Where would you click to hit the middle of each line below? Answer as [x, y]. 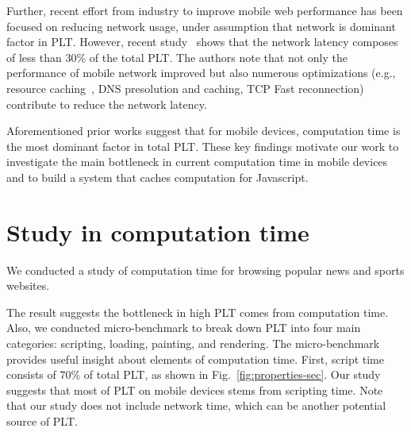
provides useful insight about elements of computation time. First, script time [195, 359]
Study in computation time [158, 231]
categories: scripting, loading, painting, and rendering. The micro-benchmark [193, 343]
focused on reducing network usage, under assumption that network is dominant [201, 26]
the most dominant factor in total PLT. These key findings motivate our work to [203, 146]
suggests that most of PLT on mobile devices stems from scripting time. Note [195, 390]
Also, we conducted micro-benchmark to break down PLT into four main [184, 328]
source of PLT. [42, 421]
